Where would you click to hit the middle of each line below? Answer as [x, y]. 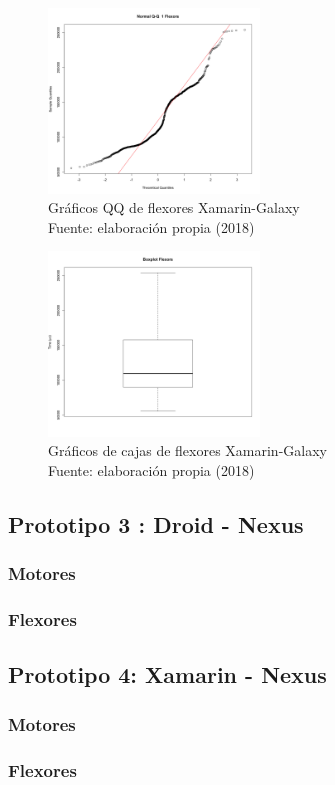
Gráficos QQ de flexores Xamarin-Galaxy [174, 207]
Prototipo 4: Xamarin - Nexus [167, 674]
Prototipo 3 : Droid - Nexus [156, 523]
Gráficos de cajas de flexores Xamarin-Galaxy [187, 450]
